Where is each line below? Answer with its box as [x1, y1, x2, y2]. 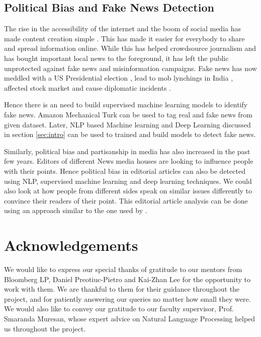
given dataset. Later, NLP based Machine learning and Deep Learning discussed [4, 119, 251, 129]
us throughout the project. [4, 323, 85, 333]
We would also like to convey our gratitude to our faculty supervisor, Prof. [4, 303, 234, 314]
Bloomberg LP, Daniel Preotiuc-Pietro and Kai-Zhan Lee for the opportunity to [4, 274, 251, 284]
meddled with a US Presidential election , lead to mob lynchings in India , [4, 73, 233, 83]
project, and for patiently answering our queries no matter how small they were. [4, 293, 251, 304]
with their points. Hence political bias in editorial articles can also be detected [4, 165, 245, 176]
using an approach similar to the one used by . [4, 205, 147, 216]
